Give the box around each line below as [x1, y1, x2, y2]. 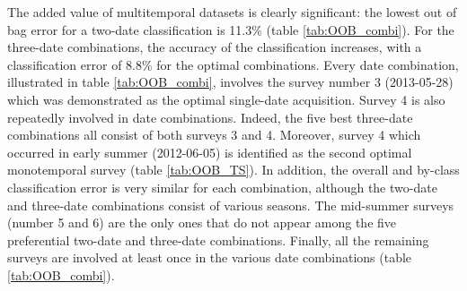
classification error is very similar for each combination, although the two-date [7, 177, 437, 196]
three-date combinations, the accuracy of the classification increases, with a [7, 38, 422, 56]
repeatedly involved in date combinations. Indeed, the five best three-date [7, 107, 413, 126]
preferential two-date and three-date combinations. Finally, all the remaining [7, 230, 429, 249]
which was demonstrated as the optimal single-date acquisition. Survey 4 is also [7, 90, 445, 108]
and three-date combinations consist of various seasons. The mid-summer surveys [7, 195, 454, 214]
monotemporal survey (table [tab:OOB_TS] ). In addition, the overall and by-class [7, 160, 460, 179]
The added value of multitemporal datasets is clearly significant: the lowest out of [7, 3, 457, 21]
